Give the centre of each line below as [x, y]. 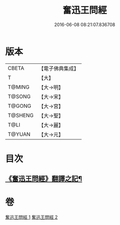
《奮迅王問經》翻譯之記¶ [44, 179]
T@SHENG [21, 115]
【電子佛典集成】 [59, 68]
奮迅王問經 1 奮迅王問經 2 [32, 217]
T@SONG [19, 96]
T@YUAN [19, 134]
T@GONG [19, 106]
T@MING [19, 87]
